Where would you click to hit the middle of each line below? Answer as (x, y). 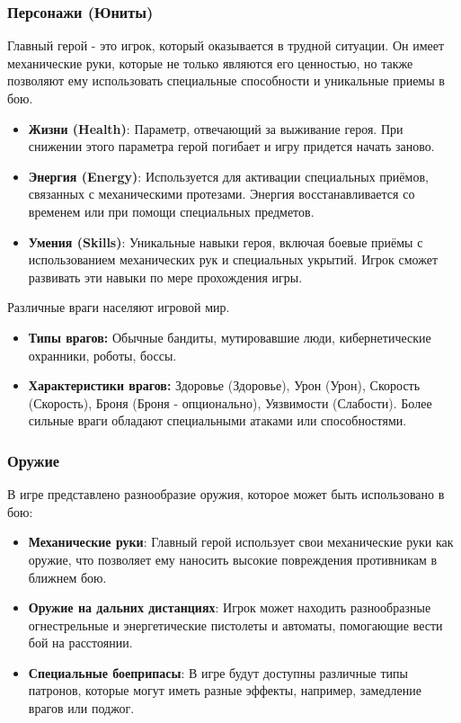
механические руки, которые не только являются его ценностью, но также (210, 62)
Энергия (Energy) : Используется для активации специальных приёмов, (228, 176)
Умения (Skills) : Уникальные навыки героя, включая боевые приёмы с (226, 241)
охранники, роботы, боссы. (102, 355)
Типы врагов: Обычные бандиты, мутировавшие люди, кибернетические (230, 337)
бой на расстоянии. (80, 643)
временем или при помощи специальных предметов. (171, 211)
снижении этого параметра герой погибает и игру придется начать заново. (231, 146)
